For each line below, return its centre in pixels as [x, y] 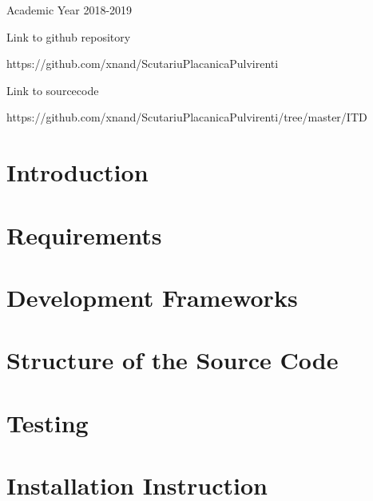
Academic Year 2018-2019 [69, 10]
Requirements [84, 235]
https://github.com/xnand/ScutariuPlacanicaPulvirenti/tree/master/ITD [187, 117]
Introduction [77, 172]
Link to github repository [69, 36]
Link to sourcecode [53, 90]
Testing [48, 422]
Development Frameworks [152, 297]
